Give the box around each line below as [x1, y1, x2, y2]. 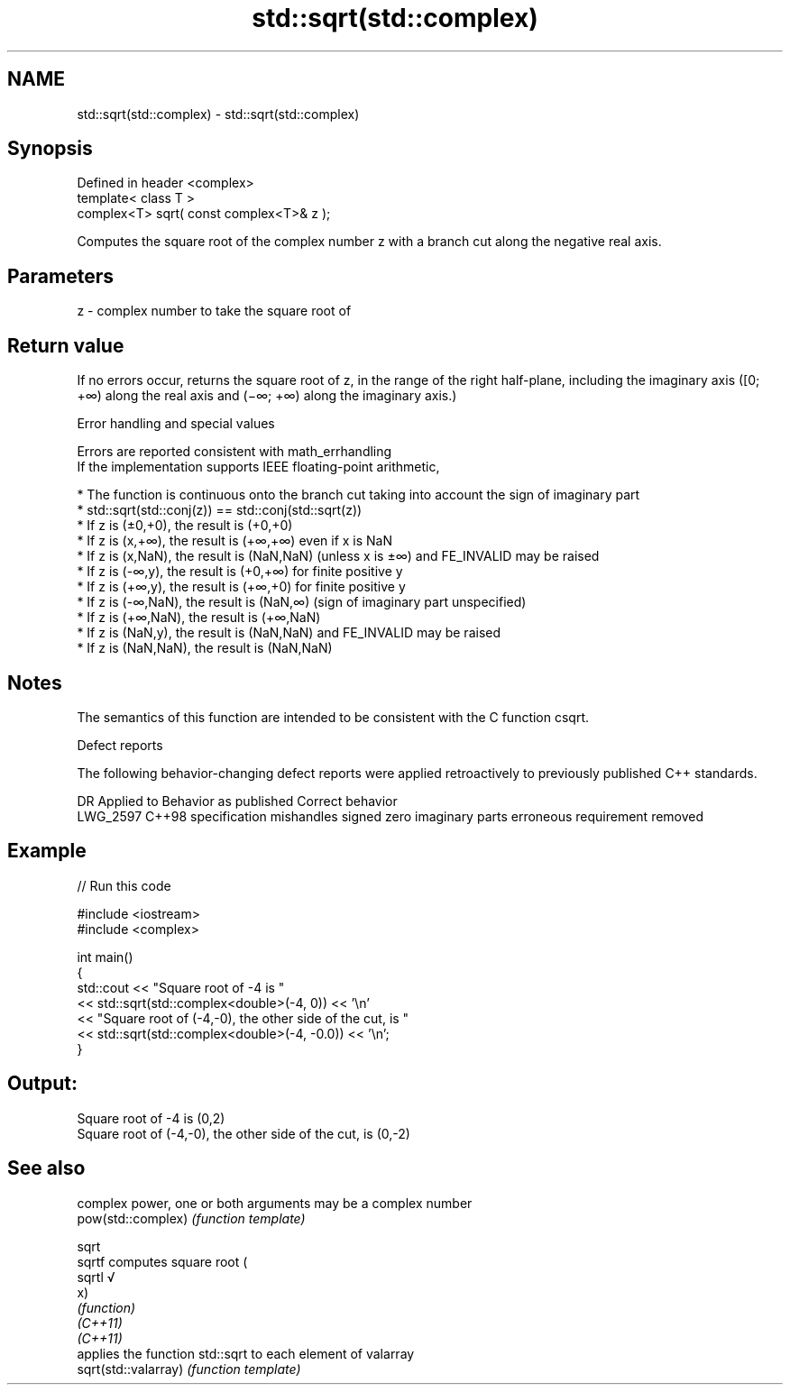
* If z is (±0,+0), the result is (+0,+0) [77, 517, 293, 534]
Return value [7, 334, 124, 357]
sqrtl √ [77, 1268, 115, 1285]
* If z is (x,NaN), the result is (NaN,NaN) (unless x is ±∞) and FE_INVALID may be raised [77, 548, 600, 564]
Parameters [7, 264, 114, 288]
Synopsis [7, 137, 93, 160]
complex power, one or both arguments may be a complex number [77, 1195, 473, 1211]
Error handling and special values [77, 416, 275, 432]
